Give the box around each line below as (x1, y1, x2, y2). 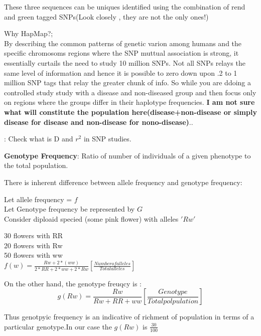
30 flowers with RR (4, 230, 63, 241)
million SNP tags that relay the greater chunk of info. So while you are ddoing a (4, 77, 251, 88)
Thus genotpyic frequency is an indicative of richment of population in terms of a (4, 311, 254, 322)
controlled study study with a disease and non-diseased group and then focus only (4, 87, 256, 97)
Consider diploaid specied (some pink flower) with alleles (4, 213, 179, 224)
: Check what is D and (4, 133, 73, 144)
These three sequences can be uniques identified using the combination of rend (4, 2, 245, 12)
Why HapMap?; (4, 28, 53, 39)
